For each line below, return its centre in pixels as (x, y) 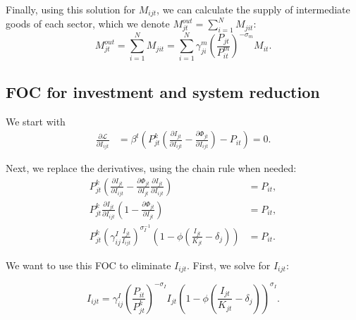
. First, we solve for (229, 265)
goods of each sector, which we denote (88, 24)
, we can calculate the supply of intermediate (253, 9)
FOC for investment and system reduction (163, 91)
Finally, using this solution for (71, 9)
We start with (36, 121)
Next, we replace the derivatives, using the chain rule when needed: (151, 168)
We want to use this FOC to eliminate (88, 265)
